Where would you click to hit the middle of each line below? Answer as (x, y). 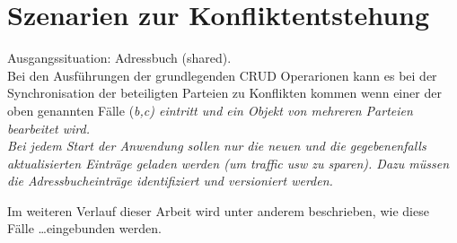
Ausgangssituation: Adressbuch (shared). (119, 58)
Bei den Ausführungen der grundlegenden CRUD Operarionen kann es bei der (222, 75)
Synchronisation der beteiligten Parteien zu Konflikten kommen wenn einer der (224, 93)
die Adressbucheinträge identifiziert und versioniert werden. (170, 181)
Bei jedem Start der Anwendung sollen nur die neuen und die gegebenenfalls (217, 146)
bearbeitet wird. (48, 128)
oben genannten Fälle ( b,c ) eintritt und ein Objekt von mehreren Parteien (210, 110)
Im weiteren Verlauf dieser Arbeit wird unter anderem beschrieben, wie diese (218, 210)
